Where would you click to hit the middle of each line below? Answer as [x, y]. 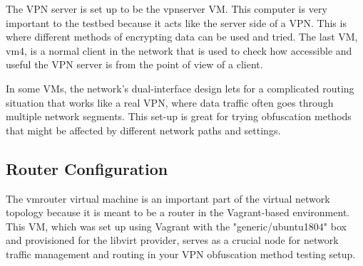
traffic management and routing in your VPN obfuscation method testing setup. [181, 254]
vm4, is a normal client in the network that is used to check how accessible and [179, 50]
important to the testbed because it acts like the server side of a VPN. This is [176, 22]
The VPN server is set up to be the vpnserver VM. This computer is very [167, 9]
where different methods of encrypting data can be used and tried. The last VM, [182, 37]
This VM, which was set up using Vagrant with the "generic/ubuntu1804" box [176, 226]
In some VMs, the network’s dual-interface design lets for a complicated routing [180, 88]
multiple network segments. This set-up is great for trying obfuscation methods [179, 116]
